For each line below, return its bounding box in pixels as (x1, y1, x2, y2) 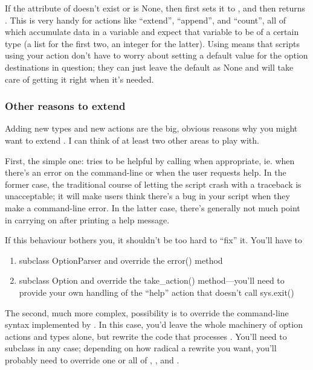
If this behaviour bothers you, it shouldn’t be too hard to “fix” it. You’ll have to (5, 234, 302, 246)
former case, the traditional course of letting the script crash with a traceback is (5, 177, 302, 190)
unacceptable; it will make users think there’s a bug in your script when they (5, 190, 290, 202)
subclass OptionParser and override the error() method (19, 254, 223, 266)
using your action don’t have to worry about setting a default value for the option (5, 49, 308, 62)
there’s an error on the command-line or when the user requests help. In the (5, 166, 286, 179)
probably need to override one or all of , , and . (5, 353, 179, 366)
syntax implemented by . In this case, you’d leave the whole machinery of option (5, 318, 303, 331)
